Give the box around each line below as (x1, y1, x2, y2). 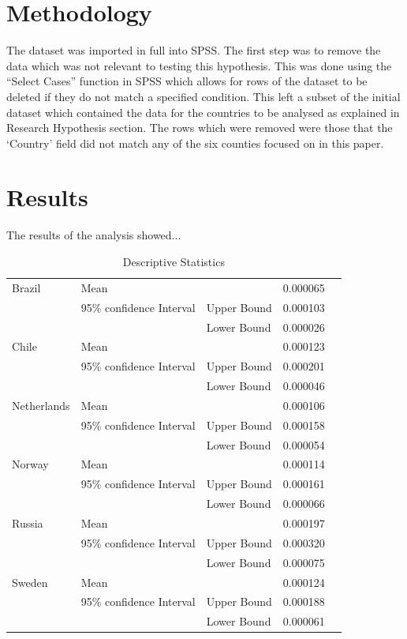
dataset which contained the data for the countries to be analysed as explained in (6, 103, 400, 120)
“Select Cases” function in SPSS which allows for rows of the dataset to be (6, 73, 368, 89)
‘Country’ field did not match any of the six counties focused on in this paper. (6, 134, 384, 151)
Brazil (12, 279, 41, 295)
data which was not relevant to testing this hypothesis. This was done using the (6, 57, 392, 73)
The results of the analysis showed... (6, 227, 181, 243)
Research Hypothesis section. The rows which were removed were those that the (6, 119, 393, 136)
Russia (12, 514, 43, 531)
